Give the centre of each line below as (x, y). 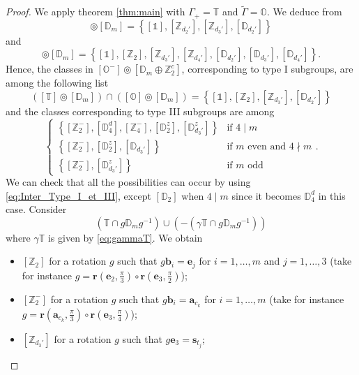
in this (332, 195)
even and (267, 146)
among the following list (57, 83)
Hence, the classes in (49, 69)
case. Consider (36, 209)
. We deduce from (304, 12)
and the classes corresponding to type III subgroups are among (140, 111)
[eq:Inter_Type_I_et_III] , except (78, 195)
